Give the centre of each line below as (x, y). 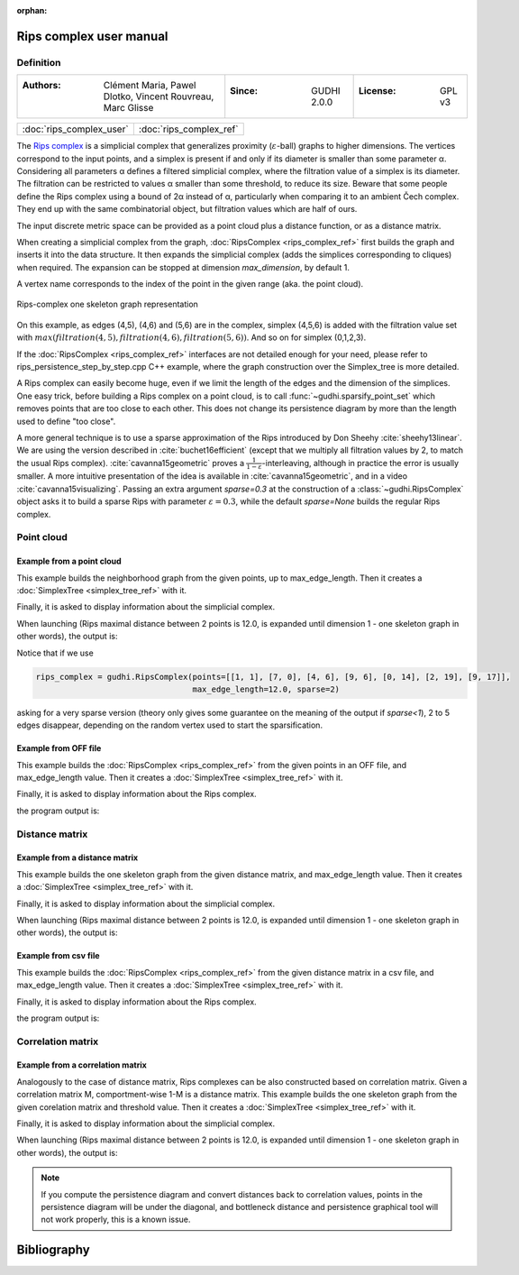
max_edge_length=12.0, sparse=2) (266, 689)
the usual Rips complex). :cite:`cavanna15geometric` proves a (131, 463)
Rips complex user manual (92, 36)
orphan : (32, 10)
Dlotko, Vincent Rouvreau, (159, 96)
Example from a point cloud (69, 561)
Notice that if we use (55, 653)
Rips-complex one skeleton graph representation (107, 304)
